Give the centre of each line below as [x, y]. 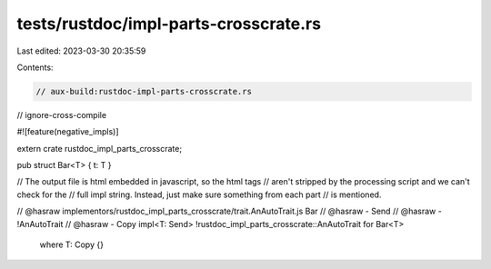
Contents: [35, 67]
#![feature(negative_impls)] [68, 132]
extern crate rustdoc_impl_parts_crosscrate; [99, 148]
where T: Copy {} [72, 244]
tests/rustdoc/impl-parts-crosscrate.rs [169, 24]
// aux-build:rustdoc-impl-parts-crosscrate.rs [144, 91]
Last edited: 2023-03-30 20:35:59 [81, 51]
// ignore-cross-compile [62, 115]
